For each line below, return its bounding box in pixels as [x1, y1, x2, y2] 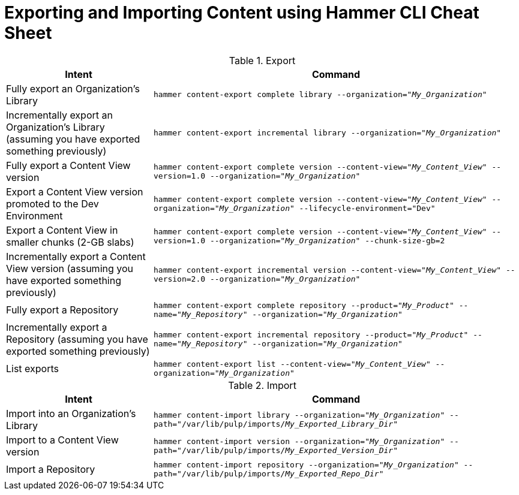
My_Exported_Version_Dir [285, 445, 394, 455]
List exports [6, 362, 59, 375]
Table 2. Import [228, 379, 296, 391]
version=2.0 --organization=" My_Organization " [153, 274, 361, 283]
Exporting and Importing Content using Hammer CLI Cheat [4, 2, 479, 23]
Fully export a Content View [6, 159, 131, 171]
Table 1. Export [229, 54, 296, 67]
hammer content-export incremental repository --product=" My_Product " [153, 330, 469, 339]
